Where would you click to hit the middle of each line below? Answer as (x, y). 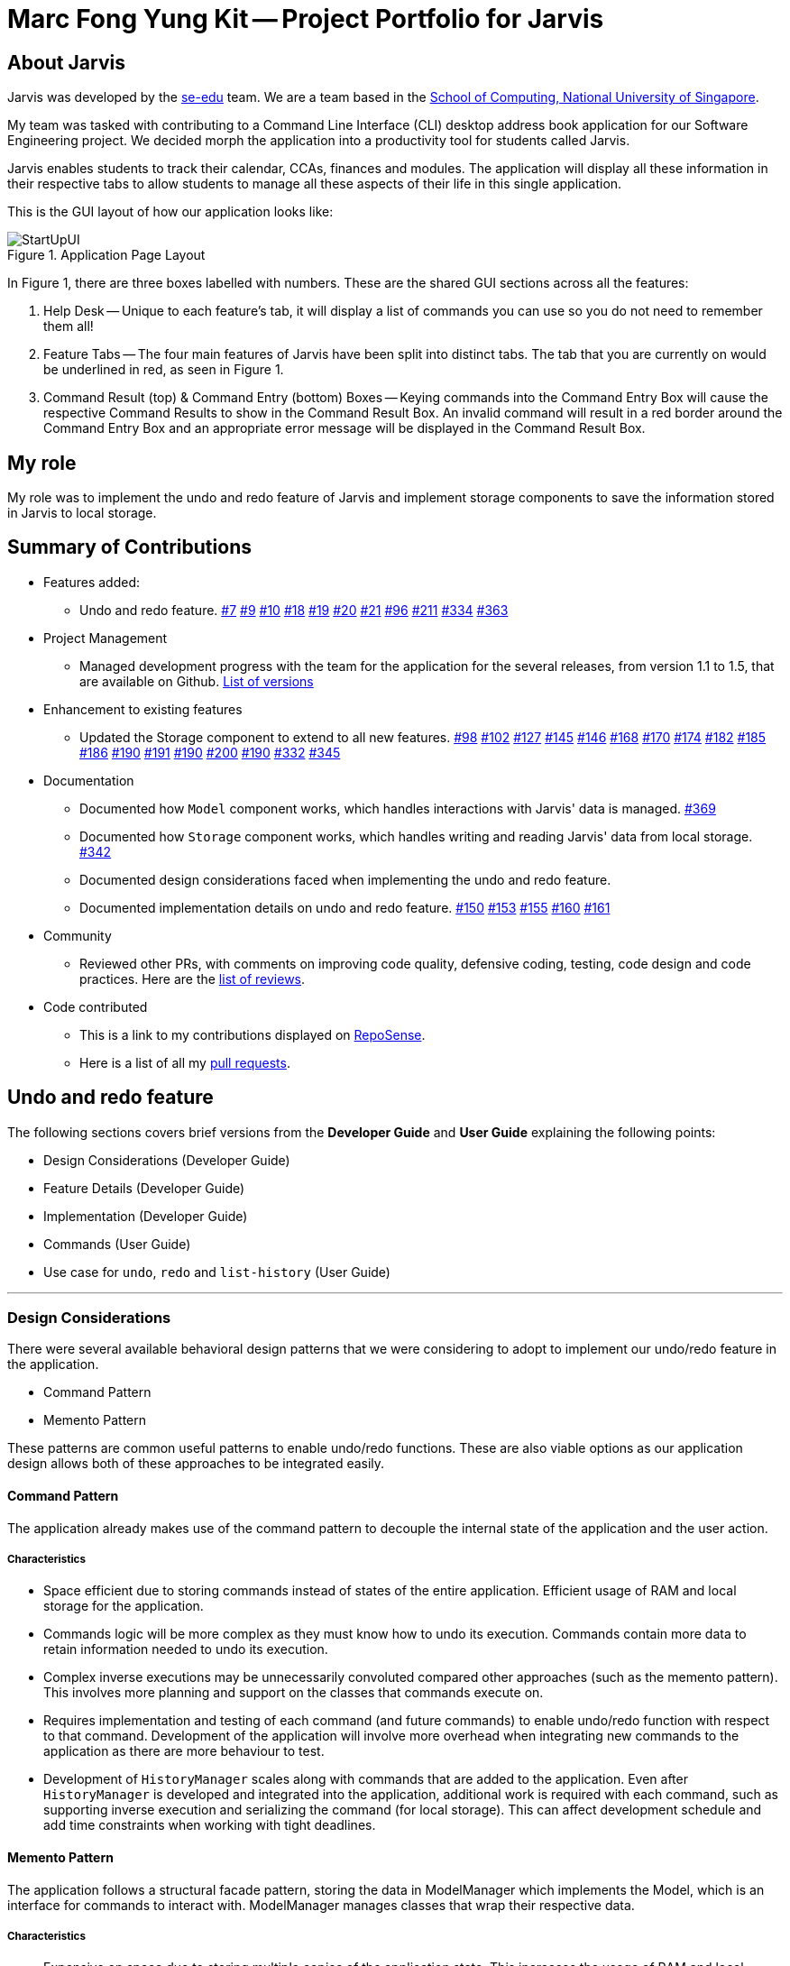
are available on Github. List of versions (197, 681)
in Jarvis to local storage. (82, 513)
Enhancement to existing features (143, 709)
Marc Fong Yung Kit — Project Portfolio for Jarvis (306, 19)
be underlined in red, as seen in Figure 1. (164, 370)
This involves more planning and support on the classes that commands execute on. (294, 1693)
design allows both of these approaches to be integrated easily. (196, 1464)
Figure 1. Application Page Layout (106, 255)
